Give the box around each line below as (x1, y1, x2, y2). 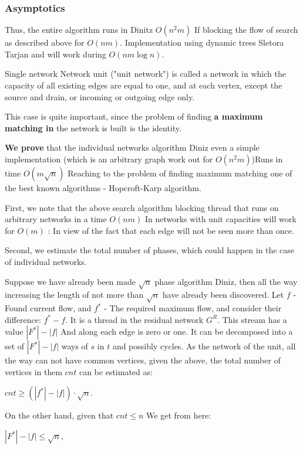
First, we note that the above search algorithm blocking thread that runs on (5, 201, 279, 213)
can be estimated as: (79, 365, 153, 377)
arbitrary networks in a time (5, 213, 107, 225)
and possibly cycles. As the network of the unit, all (112, 340, 296, 352)
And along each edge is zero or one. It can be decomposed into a (60, 325, 293, 338)
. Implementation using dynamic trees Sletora (120, 36, 284, 49)
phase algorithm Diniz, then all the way (154, 275, 298, 287)
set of (5, 340, 25, 352)
